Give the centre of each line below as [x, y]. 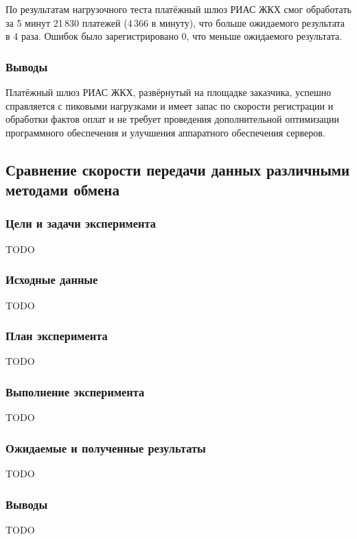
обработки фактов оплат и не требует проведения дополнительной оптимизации [172, 119]
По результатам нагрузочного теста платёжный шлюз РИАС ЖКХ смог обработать [178, 9]
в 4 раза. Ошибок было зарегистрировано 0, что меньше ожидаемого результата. [174, 36]
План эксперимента [57, 336]
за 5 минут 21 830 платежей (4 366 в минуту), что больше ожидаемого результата [175, 22]
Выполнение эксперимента [75, 391]
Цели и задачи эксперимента [81, 223]
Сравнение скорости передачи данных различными [178, 169]
